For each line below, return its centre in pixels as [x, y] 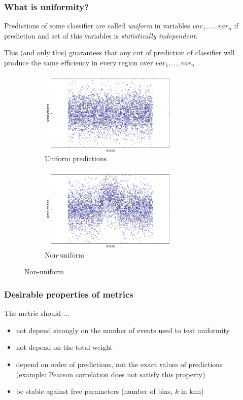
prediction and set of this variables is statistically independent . [101, 35]
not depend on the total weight [64, 347]
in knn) [192, 391]
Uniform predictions [76, 158]
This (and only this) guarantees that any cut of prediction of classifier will [119, 52]
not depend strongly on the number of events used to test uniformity [123, 330]
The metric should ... [37, 313]
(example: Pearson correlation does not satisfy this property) [111, 374]
